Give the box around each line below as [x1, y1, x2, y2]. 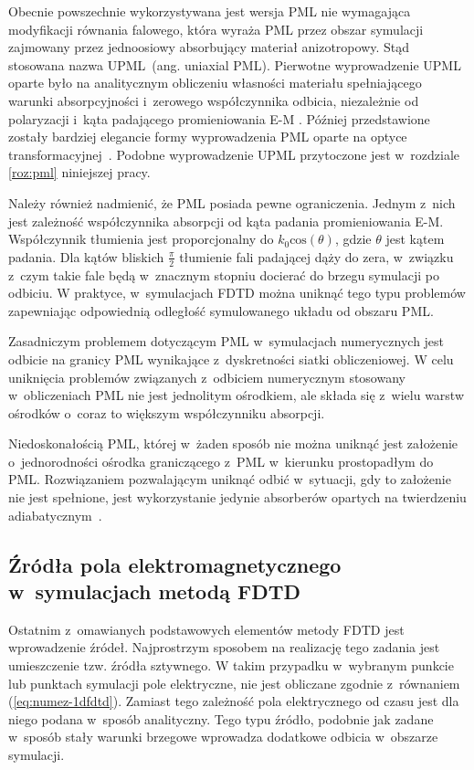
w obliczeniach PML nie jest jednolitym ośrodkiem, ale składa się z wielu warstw [8, 385, 465, 405]
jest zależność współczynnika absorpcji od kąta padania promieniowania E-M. [8, 211, 444, 230]
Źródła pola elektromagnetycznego [8, 550, 342, 578]
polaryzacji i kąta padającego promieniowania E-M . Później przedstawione [8, 109, 430, 128]
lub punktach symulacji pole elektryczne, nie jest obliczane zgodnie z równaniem [8, 673, 460, 692]
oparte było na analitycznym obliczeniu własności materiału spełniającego [8, 73, 422, 92]
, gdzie [334, 229, 372, 248]
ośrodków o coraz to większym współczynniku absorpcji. [8, 403, 325, 422]
